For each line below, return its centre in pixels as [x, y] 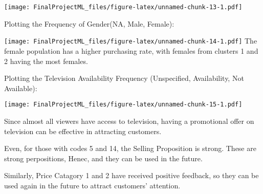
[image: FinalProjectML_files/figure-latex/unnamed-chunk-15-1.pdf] [123, 105]
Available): [21, 88]
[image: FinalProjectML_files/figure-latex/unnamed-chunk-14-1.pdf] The [131, 41]
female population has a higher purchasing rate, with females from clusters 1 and [131, 50]
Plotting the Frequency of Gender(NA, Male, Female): [89, 23]
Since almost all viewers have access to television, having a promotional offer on [129, 121]
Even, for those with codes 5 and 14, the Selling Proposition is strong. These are [130, 148]
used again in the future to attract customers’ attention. [92, 185]
